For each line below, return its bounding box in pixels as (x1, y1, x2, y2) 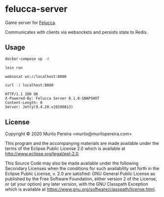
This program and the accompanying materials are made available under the (5, 141, 159, 147)
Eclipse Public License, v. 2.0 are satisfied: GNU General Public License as (5, 171, 155, 177)
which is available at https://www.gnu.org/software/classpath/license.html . (5, 186, 156, 192)
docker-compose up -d (5, 56, 49, 61)
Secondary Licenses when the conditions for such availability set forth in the (5, 166, 160, 172)
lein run (5, 65, 23, 70)
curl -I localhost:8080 (5, 83, 54, 88)
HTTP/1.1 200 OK (5, 92, 38, 97)
